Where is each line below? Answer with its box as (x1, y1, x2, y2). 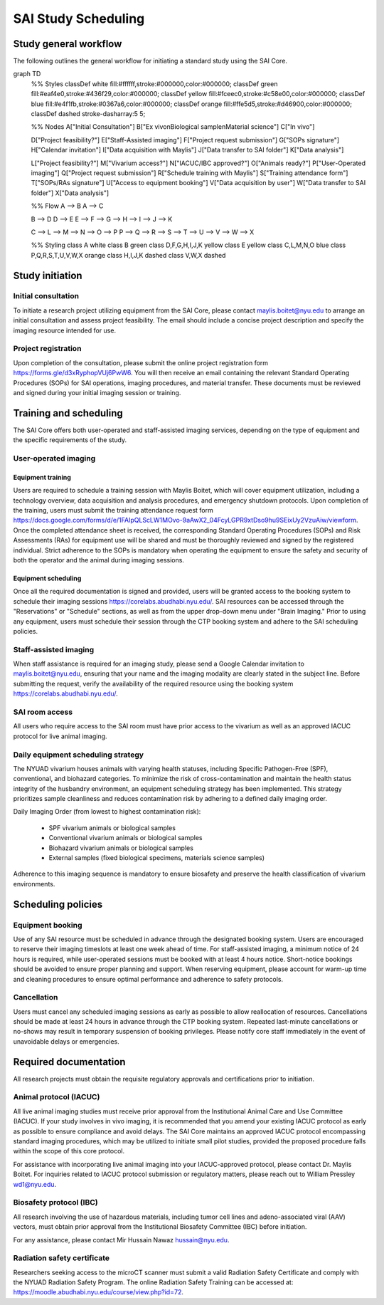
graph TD (13, 70, 41, 78)
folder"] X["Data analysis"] (31, 189, 110, 197)
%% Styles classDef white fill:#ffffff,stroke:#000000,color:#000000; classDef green (31, 79, 278, 88)
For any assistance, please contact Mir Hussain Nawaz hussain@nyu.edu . (13, 1235, 230, 1244)
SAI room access (13, 707, 73, 717)
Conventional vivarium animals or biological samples (48, 834, 203, 842)
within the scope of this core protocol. (13, 1147, 124, 1155)
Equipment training (13, 473, 71, 481)
